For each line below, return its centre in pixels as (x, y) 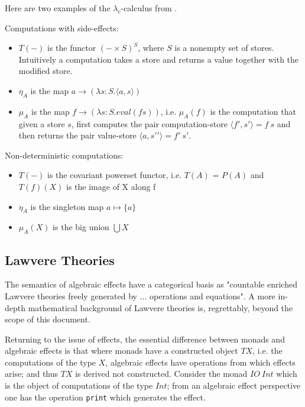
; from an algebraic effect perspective (234, 385)
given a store (42, 123)
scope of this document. (48, 319)
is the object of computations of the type (79, 385)
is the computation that (253, 111)
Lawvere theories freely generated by (71, 295)
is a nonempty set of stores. (224, 48)
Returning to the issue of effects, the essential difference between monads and (145, 339)
